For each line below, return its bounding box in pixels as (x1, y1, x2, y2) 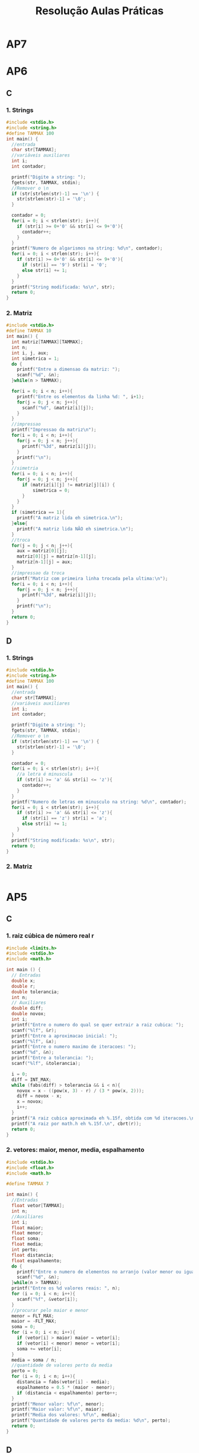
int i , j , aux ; (11, 350, 49, 356)
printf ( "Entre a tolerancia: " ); (11, 1055, 94, 1061)
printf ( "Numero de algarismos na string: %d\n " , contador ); (11, 245, 163, 251)
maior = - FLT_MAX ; (11, 1318, 57, 1324)
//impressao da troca (11, 570, 65, 576)
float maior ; (11, 1225, 44, 1231)
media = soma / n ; (11, 1357, 57, 1363)
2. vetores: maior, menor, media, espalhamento (6, 1145, 145, 1154)
